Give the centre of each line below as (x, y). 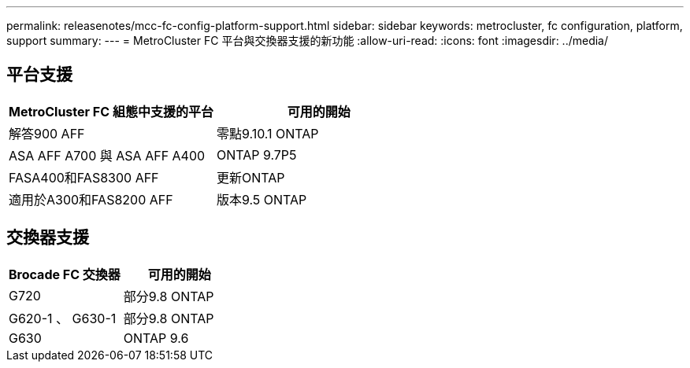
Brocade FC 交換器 (65, 274)
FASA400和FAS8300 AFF (84, 177)
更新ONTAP (250, 177)
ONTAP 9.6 (156, 338)
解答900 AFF (47, 133)
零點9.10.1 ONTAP (267, 133)
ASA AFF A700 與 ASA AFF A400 (107, 155)
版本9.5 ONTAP (262, 199)
